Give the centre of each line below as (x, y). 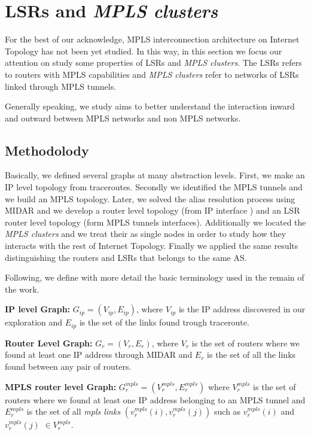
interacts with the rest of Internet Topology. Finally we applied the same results (152, 246)
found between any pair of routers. (68, 366)
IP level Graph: (38, 309)
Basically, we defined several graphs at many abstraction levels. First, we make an (155, 175)
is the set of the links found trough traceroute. (164, 322)
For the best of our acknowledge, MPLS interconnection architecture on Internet (152, 39)
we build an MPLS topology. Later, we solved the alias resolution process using (150, 198)
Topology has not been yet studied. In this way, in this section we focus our (144, 51)
